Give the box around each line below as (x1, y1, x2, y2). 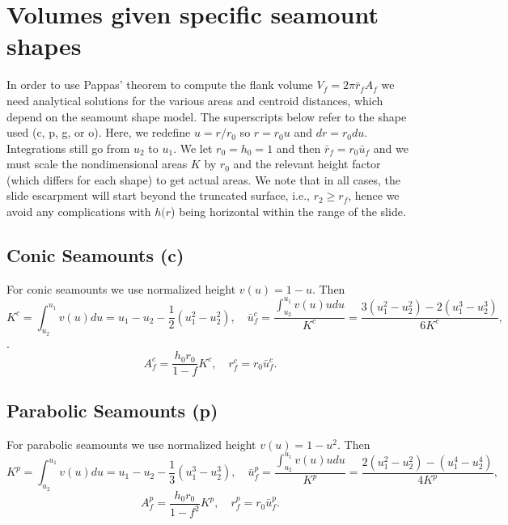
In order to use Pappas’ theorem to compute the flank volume (6, 76, 313, 93)
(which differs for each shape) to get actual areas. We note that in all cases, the (6, 171, 400, 188)
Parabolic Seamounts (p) (6, 397, 218, 422)
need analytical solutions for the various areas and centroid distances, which (6, 91, 383, 108)
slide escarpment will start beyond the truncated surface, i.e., (6, 187, 310, 204)
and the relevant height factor (233, 155, 381, 172)
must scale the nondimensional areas (6, 155, 188, 172)
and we (373, 139, 409, 156)
